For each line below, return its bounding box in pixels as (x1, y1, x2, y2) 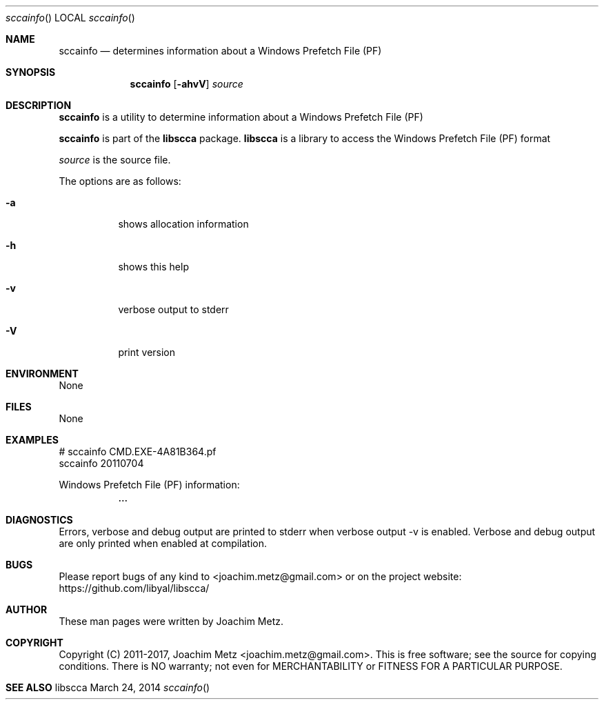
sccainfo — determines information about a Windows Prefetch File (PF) (59, 45, 382, 57)
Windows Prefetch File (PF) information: (59, 479, 240, 490)
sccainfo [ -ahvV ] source (130, 78, 243, 90)
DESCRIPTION (6, 99, 72, 111)
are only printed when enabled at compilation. (59, 537, 268, 549)
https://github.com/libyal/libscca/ (59, 582, 210, 594)
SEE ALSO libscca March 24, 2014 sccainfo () (6, 682, 210, 693)
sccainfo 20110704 (59, 457, 144, 469)
